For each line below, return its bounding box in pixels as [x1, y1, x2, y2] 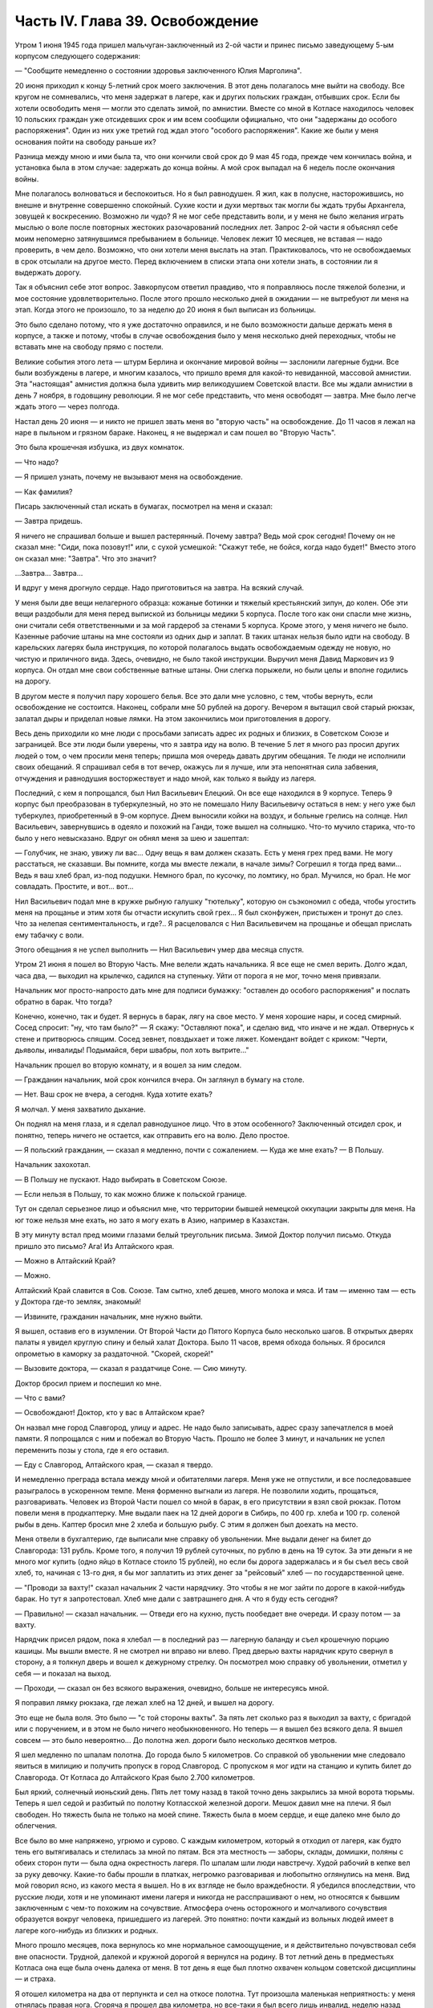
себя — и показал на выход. [14, 1668, 111, 1678]
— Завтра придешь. [14, 516, 83, 526]
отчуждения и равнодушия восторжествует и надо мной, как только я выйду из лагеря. [14, 773, 317, 783]
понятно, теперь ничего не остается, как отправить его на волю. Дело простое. [14, 1130, 290, 1140]
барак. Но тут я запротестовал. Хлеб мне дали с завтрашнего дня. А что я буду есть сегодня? [14, 1594, 338, 1604]
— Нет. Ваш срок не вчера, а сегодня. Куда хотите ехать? [14, 1089, 212, 1100]
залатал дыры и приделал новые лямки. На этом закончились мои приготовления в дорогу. [14, 713, 331, 723]
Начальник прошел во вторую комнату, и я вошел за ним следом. [14, 1060, 242, 1070]
